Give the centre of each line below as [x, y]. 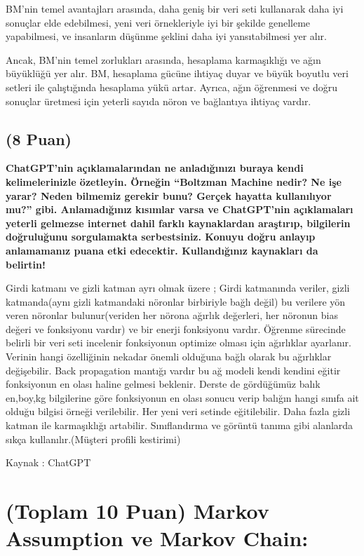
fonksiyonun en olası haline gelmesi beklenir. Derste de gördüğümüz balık [163, 384]
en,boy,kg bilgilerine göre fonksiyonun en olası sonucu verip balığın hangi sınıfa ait [182, 397]
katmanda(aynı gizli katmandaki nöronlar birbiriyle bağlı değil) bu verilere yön [176, 301]
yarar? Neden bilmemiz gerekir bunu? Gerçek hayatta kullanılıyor [169, 195]
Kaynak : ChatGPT [48, 462]
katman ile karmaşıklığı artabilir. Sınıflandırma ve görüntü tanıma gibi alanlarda [180, 425]
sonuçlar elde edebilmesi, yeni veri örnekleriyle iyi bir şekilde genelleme [158, 22]
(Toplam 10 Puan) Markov [137, 511]
